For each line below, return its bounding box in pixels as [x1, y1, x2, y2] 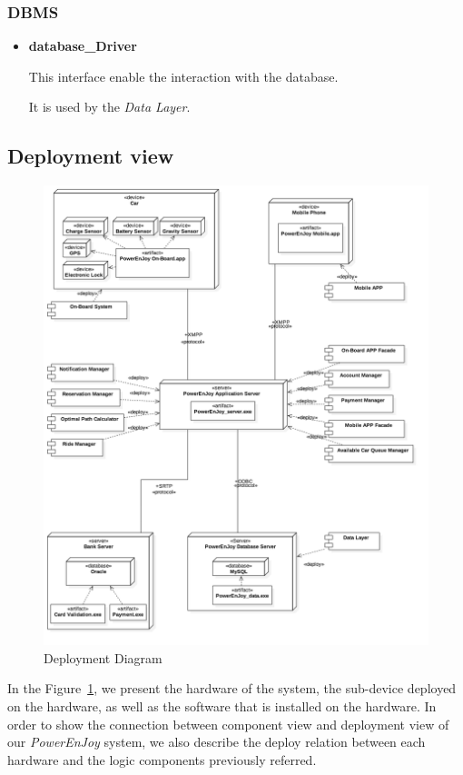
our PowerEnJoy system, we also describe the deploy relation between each [7, 732, 426, 751]
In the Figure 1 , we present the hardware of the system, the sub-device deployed [7, 679, 457, 698]
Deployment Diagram [44, 648, 163, 667]
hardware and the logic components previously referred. [7, 750, 317, 769]
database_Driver [28, 36, 137, 55]
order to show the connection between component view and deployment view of [7, 714, 449, 733]
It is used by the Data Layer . [28, 97, 191, 116]
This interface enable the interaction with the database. [28, 66, 339, 85]
